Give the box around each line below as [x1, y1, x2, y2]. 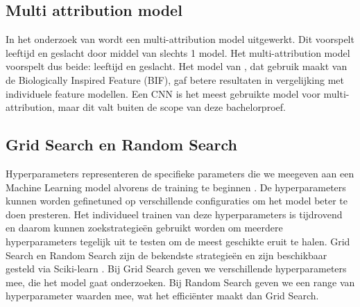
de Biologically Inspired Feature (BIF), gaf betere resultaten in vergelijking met [6, 72, 345, 87]
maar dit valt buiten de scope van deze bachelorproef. [58, 100, 286, 114]
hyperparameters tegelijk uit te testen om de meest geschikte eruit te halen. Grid [6, 234, 350, 248]
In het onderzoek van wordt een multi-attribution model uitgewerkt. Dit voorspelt [6, 32, 354, 46]
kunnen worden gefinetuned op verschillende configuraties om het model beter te [6, 193, 348, 208]
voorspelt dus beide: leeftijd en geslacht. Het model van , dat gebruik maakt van [6, 59, 348, 73]
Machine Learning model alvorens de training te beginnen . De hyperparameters [6, 179, 346, 194]
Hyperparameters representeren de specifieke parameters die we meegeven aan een [6, 166, 354, 180]
